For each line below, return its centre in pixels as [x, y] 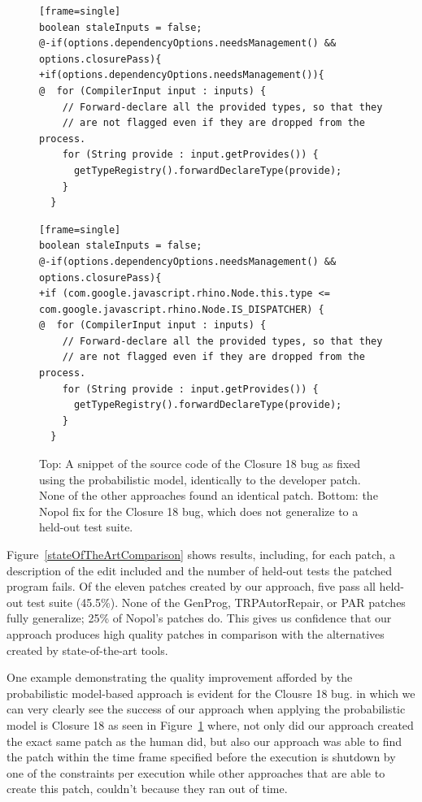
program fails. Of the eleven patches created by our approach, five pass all [191, 586]
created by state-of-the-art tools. [87, 650]
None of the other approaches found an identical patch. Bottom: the [209, 495]
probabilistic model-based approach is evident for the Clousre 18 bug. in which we [211, 693]
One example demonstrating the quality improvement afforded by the [180, 677]
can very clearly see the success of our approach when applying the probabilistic [206, 709]
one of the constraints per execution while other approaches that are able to [196, 772]
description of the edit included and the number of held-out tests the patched [199, 570]
